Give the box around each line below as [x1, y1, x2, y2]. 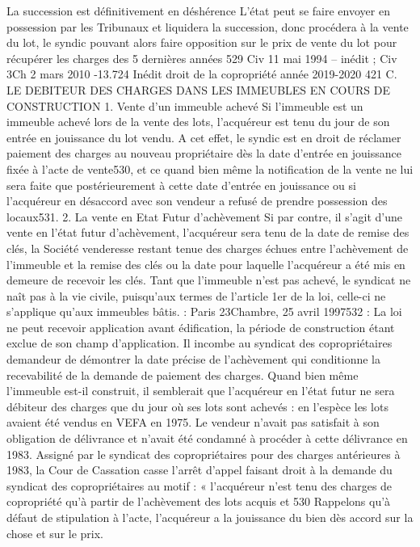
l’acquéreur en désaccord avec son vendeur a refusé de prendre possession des [6, 192, 388, 209]
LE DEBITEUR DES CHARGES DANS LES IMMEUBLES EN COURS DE [6, 81, 390, 98]
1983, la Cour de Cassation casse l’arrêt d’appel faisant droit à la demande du [6, 461, 393, 478]
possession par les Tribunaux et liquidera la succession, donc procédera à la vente [6, 18, 409, 35]
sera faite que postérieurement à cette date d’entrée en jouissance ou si [6, 176, 356, 193]
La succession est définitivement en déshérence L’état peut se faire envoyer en [6, 2, 390, 19]
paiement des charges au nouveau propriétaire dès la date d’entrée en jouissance [6, 145, 401, 162]
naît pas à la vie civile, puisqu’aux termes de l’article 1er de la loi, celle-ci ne [6, 287, 386, 304]
